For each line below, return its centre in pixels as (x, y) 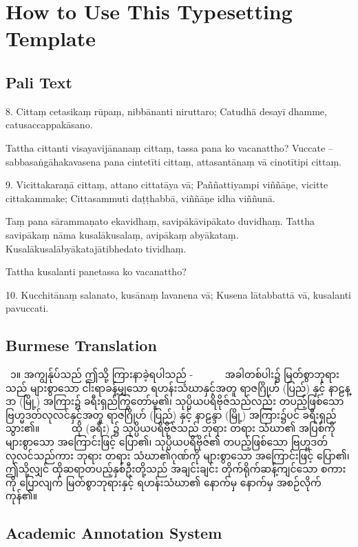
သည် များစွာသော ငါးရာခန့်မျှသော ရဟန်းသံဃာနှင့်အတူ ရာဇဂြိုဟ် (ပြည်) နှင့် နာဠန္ (178, 387)
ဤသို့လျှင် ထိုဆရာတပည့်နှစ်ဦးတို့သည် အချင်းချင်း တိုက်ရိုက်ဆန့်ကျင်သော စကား (176, 469)
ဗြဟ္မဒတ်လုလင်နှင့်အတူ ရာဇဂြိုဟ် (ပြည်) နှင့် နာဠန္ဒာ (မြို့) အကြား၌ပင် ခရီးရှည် (171, 414)
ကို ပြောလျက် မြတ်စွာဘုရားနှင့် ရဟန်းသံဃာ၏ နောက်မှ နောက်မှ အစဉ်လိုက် (164, 482)
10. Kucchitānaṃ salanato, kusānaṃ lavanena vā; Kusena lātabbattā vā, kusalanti (178, 294)
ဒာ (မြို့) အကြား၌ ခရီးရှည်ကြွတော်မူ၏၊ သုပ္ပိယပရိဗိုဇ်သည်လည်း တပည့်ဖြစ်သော (175, 401)
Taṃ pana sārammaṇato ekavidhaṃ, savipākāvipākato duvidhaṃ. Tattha (160, 221)
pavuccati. (27, 308)
